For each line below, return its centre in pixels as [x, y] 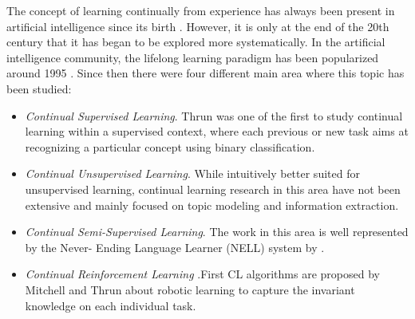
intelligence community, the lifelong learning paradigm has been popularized [193, 57]
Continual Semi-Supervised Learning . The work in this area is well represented [217, 232]
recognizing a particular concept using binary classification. [170, 146]
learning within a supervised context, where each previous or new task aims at [217, 131]
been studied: [39, 88]
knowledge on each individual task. [111, 305]
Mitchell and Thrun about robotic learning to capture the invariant [190, 289]
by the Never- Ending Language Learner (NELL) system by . [175, 247]
